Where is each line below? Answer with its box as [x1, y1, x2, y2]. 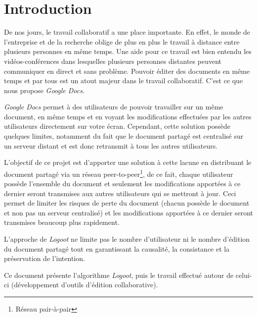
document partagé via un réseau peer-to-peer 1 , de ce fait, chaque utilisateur [4, 167, 233, 179]
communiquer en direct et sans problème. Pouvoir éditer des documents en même [4, 65, 250, 76]
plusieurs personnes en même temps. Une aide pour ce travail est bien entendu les [4, 46, 252, 56]
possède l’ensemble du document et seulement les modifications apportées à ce [4, 178, 241, 189]
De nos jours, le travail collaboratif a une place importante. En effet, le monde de [4, 27, 251, 37]
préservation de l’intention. [4, 253, 85, 264]
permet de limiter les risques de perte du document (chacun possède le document [4, 198, 250, 208]
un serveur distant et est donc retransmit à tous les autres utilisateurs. [4, 140, 218, 151]
